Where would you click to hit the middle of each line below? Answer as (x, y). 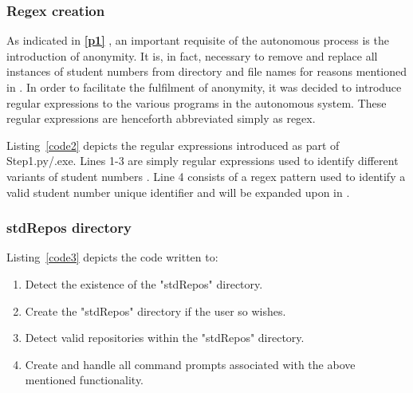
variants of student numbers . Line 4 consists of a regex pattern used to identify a (206, 176)
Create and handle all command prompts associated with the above (190, 364)
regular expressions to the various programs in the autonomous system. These (197, 102)
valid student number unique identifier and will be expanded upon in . (178, 192)
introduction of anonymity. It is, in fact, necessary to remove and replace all (192, 55)
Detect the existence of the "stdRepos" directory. (144, 283)
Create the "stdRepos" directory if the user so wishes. (155, 310)
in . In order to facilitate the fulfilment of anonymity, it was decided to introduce (204, 87)
